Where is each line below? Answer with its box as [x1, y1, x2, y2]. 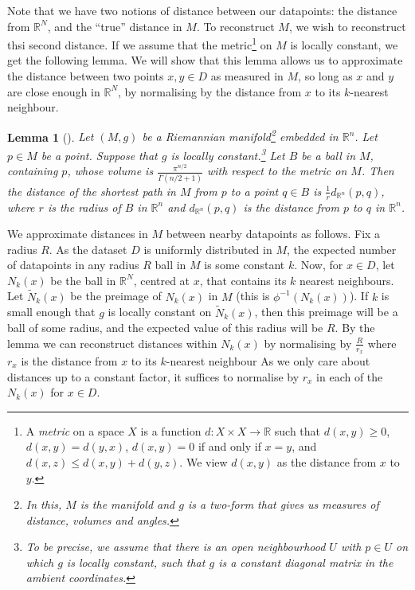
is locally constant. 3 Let [170, 145, 285, 163]
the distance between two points [7, 68, 164, 84]
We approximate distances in [7, 225, 148, 242]
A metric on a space [25, 422, 124, 439]
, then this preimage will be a [254, 303, 398, 320]
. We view [179, 453, 228, 470]
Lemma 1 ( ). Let [7, 128, 94, 145]
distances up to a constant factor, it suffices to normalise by [7, 368, 300, 385]
